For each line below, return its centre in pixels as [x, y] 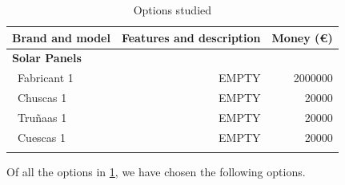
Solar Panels [47, 58]
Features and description [191, 37]
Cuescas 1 [42, 137]
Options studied [172, 10]
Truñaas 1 [42, 117]
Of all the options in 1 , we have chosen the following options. [156, 172]
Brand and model [61, 37]
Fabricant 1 [45, 78]
